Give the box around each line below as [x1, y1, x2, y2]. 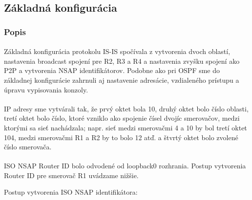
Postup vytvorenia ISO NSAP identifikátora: [4, 186, 138, 197]
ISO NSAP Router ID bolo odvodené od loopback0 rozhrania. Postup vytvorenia [4, 161, 246, 171]
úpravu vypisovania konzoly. [4, 84, 88, 94]
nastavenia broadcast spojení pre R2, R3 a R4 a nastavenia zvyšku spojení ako [4, 55, 240, 66]
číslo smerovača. [4, 142, 52, 152]
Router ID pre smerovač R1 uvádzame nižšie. [4, 170, 139, 180]
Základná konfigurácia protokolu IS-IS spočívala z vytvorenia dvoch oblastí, [4, 46, 231, 56]
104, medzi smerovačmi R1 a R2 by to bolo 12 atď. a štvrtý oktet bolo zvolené [4, 132, 238, 142]
